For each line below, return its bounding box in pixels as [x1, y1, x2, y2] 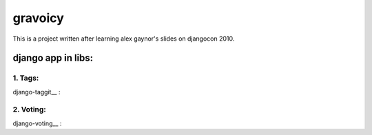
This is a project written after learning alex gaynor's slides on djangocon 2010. [12, 34, 235, 43]
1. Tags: [12, 73, 39, 83]
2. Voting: [12, 105, 46, 114]
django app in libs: [12, 52, 94, 64]
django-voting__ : [12, 119, 62, 127]
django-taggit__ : [12, 87, 61, 96]
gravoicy [12, 10, 65, 25]
